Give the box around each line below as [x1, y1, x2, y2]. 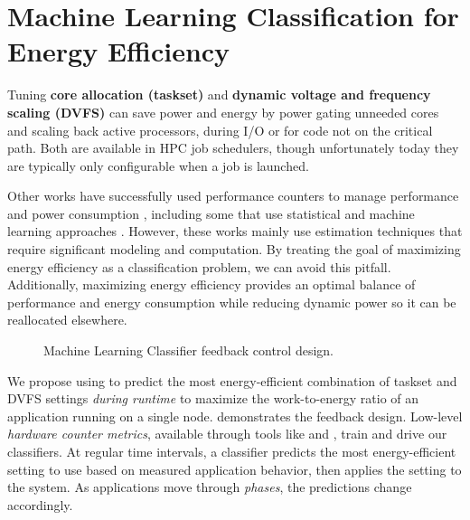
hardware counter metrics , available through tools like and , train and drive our [7, 424, 447, 443]
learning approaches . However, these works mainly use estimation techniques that [7, 222, 463, 241]
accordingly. [7, 495, 73, 514]
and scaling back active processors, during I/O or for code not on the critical [7, 120, 433, 139]
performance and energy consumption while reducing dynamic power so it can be [7, 292, 456, 311]
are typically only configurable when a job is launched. [7, 156, 309, 175]
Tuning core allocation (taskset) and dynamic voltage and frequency [7, 85, 431, 104]
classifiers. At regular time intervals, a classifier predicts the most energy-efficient [7, 442, 456, 460]
